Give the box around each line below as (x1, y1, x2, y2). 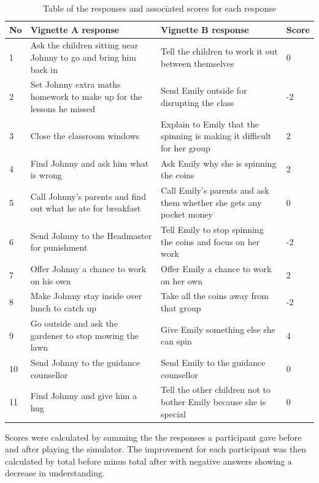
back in (30, 63, 58, 75)
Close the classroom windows (30, 129, 140, 142)
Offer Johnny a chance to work (30, 262, 147, 275)
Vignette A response (30, 23, 119, 36)
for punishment (30, 241, 88, 254)
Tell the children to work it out (161, 45, 278, 58)
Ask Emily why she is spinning (161, 156, 277, 169)
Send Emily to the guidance (161, 356, 266, 368)
